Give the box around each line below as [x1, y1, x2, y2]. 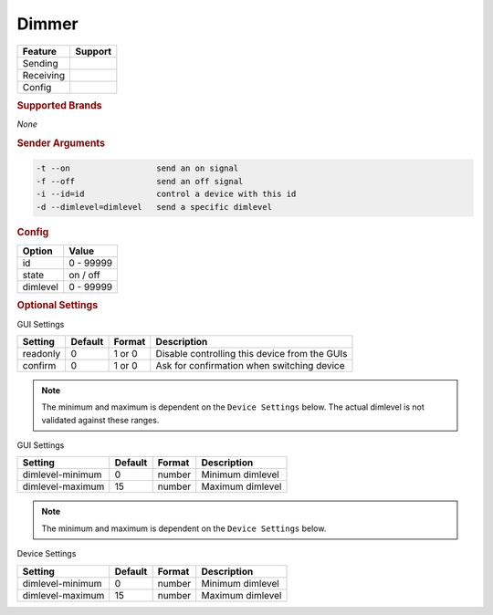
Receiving [22, 68, 66, 81]
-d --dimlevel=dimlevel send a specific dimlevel [36, 202, 273, 212]
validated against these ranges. [41, 414, 160, 425]
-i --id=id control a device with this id [36, 189, 297, 200]
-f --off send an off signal [36, 176, 244, 186]
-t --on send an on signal [36, 163, 239, 173]
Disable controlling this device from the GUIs [155, 347, 348, 360]
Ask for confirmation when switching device [155, 359, 346, 371]
